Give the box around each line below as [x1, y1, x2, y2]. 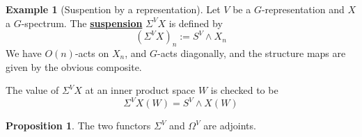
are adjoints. [203, 118, 256, 133]
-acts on [74, 45, 109, 60]
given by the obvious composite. [6, 59, 142, 74]
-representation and [261, 2, 345, 16]
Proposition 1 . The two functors [6, 118, 151, 133]
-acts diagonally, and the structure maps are [157, 45, 346, 60]
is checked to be [210, 83, 278, 97]
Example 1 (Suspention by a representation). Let [6, 2, 221, 16]
